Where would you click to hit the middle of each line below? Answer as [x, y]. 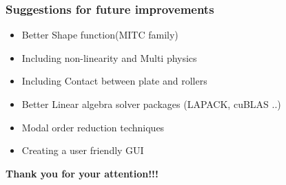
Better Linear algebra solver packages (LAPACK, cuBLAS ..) [151, 104]
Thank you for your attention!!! [82, 173]
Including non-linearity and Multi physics [109, 57]
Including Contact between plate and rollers [114, 81]
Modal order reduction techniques [93, 127]
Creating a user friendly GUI [83, 150]
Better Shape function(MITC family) [100, 35]
